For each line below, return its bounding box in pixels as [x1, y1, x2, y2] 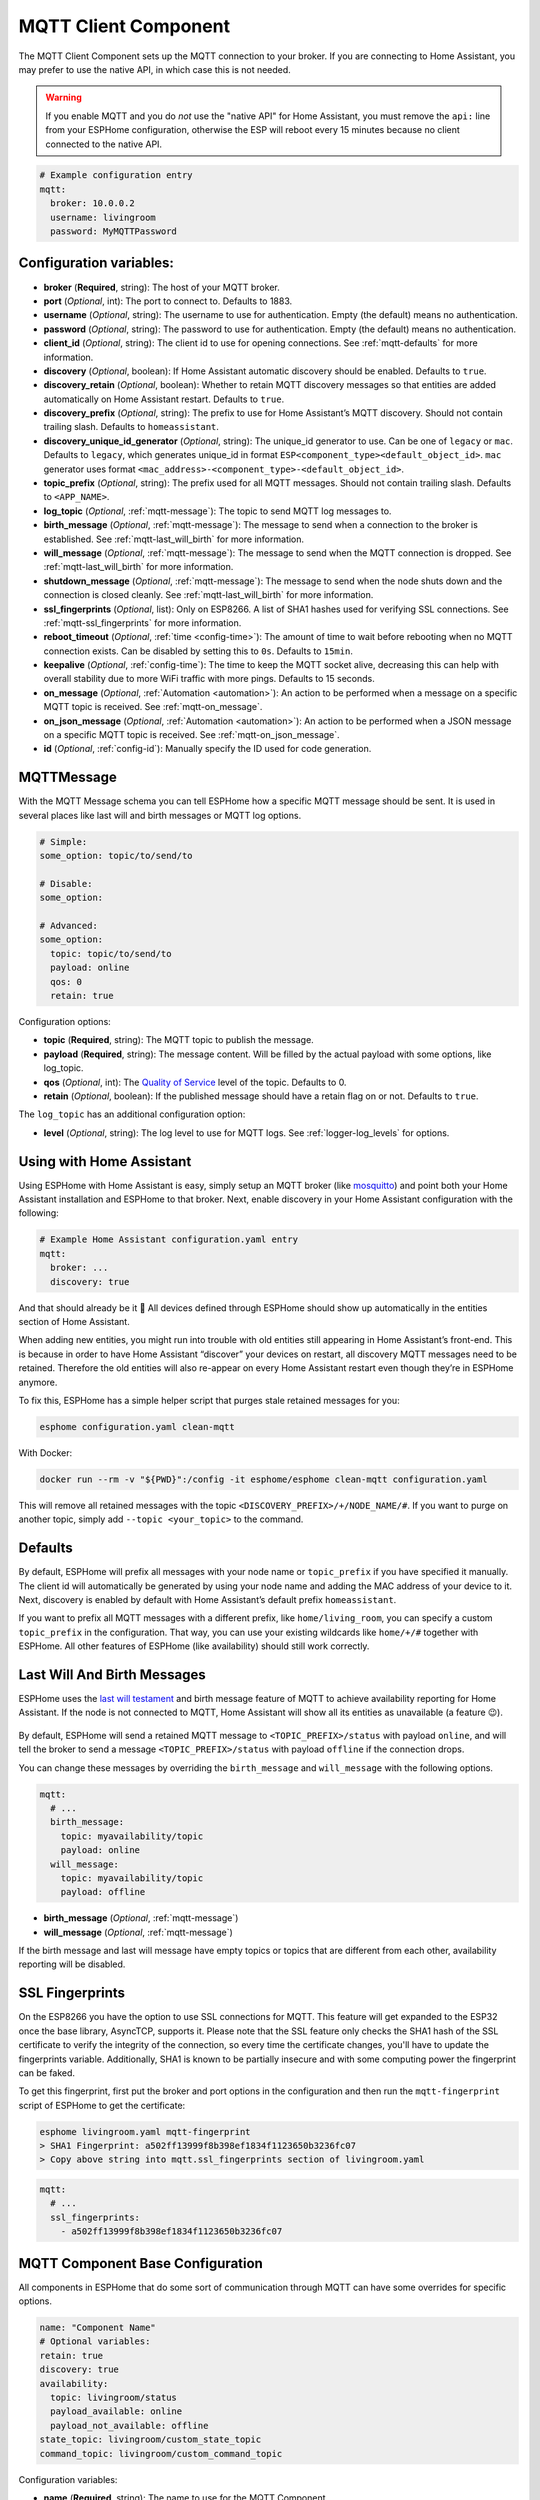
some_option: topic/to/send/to [39, 850, 194, 862]
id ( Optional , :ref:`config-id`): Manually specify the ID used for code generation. [43, 743, 372, 755]
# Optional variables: [39, 2336, 151, 2347]
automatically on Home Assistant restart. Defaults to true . [43, 393, 285, 405]
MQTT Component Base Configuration [18, 2255, 264, 2272]
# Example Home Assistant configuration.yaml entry [39, 1234, 299, 1245]
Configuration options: [18, 1016, 112, 1027]
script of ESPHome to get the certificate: [18, 2099, 186, 2111]
